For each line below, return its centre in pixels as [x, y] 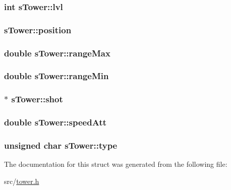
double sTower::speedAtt [55, 122]
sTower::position [38, 29]
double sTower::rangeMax [57, 53]
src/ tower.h [22, 181]
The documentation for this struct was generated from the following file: [116, 164]
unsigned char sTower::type [61, 145]
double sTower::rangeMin [56, 76]
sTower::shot [37, 99]
